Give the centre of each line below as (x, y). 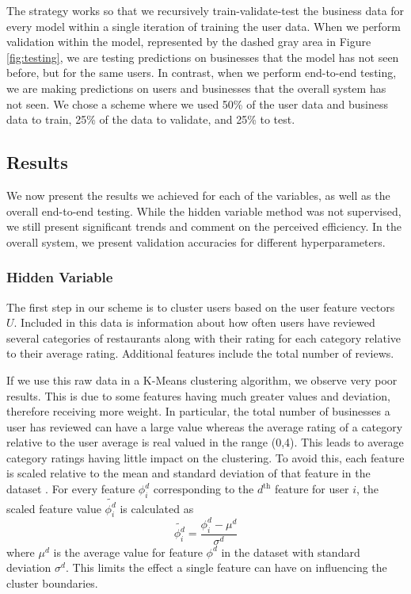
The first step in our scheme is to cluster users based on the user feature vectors (201, 307)
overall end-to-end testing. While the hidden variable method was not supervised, (204, 211)
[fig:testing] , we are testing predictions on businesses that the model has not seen (203, 57)
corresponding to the (204, 489)
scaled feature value (54, 508)
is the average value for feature (128, 552)
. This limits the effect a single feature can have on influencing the (226, 567)
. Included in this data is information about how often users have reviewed (194, 322)
